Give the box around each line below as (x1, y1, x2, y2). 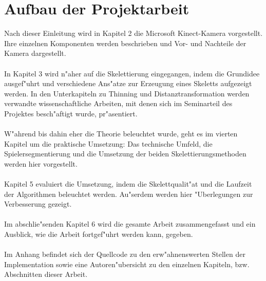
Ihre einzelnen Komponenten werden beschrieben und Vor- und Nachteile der (4, 37, 246, 48)
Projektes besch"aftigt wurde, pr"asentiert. (4, 108, 138, 118)
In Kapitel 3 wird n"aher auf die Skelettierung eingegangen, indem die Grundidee (4, 68, 260, 78)
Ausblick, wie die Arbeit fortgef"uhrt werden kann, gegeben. (4, 229, 193, 239)
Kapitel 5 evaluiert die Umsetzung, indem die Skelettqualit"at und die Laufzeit (4, 178, 252, 189)
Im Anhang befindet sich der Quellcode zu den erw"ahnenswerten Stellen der (4, 249, 245, 259)
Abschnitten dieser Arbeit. (4, 269, 88, 279)
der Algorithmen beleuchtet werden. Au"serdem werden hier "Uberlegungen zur (4, 188, 253, 199)
